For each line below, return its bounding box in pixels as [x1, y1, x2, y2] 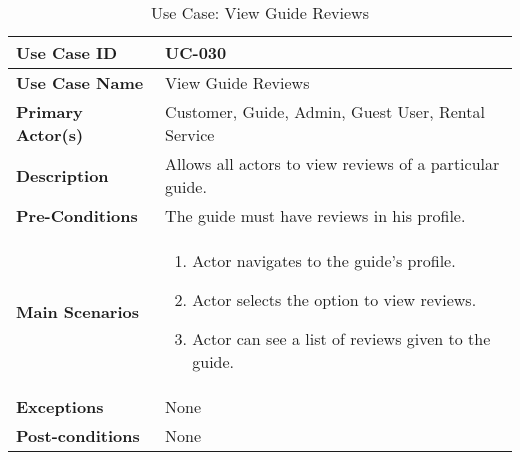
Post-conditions [16, 424, 140, 447]
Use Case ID [16, 41, 118, 64]
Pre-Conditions [16, 204, 138, 227]
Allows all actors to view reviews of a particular [165, 152, 500, 175]
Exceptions [16, 395, 104, 418]
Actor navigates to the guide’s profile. [192, 249, 456, 272]
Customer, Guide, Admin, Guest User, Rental [165, 100, 485, 123]
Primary [16, 100, 83, 123]
